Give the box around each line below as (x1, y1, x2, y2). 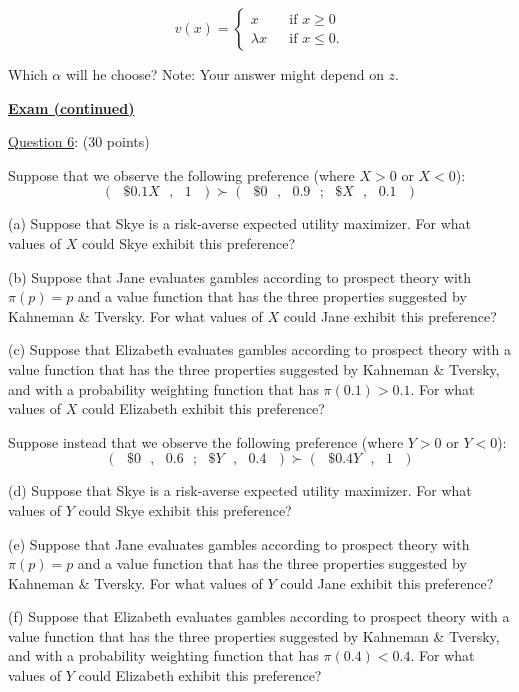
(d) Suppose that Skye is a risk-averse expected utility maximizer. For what (8, 480, 472, 501)
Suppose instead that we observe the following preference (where (8, 431, 404, 452)
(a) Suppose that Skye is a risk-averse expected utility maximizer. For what (8, 213, 472, 234)
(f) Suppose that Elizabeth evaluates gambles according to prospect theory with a (8, 606, 510, 627)
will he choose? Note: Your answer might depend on (65, 64, 384, 84)
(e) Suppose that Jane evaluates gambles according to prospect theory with (8, 533, 470, 554)
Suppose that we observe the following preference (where (8, 164, 355, 185)
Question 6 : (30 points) (8, 131, 150, 152)
